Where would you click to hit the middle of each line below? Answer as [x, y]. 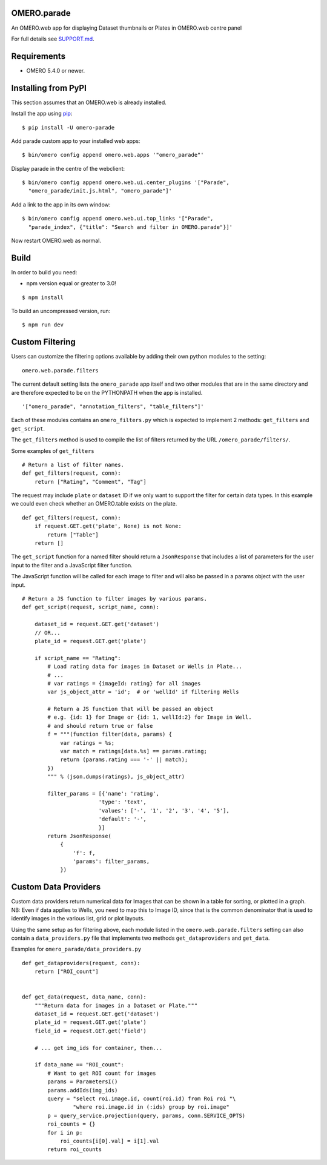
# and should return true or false [100, 726]
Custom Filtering [43, 342]
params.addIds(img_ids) [83, 1090]
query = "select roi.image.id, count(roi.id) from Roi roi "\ [142, 1098]
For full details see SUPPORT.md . [53, 39]
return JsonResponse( [80, 836]
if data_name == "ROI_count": [79, 1065]
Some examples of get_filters [53, 450]
